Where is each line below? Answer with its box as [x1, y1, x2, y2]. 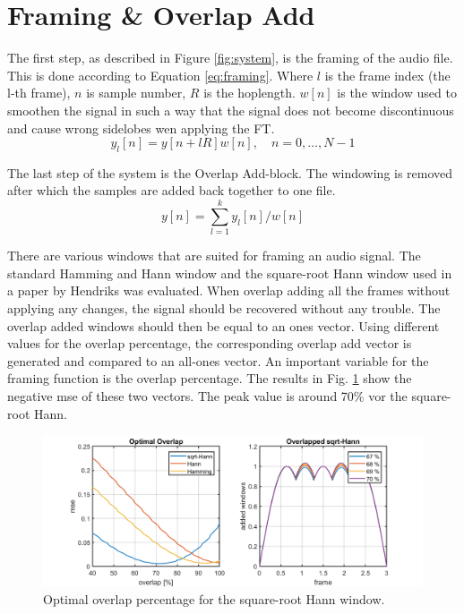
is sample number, [86, 83, 186, 102]
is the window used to [337, 83, 457, 102]
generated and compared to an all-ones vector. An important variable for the [7, 351, 429, 370]
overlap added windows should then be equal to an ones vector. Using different [7, 316, 440, 335]
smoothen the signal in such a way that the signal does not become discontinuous [7, 100, 454, 119]
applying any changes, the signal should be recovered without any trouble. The [7, 298, 441, 317]
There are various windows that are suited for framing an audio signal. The [7, 246, 421, 265]
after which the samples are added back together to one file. [7, 181, 336, 200]
